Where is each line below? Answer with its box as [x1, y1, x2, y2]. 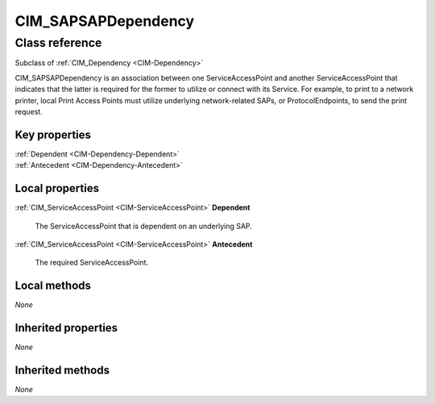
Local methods [14, 279, 92, 293]
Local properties [14, 181, 100, 195]
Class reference [14, 35, 102, 50]
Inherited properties [14, 321, 118, 335]
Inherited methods [14, 363, 110, 377]
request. [14, 106, 43, 116]
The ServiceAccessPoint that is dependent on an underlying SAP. [35, 221, 253, 231]
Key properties [14, 127, 92, 141]
